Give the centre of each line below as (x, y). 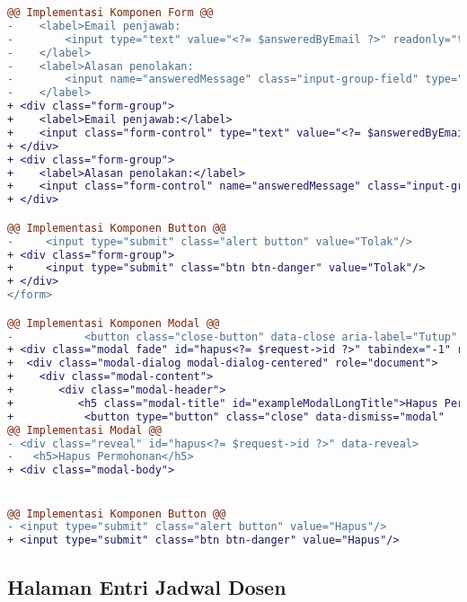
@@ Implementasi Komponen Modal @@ (114, 323)
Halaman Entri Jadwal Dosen (147, 586)
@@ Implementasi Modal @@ (84, 430)
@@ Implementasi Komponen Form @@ (110, 13)
